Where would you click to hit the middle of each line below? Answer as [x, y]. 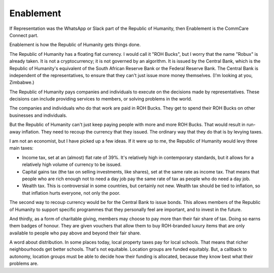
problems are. [24, 263]
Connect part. [24, 35]
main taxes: [22, 148]
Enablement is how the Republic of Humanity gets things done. [75, 45]
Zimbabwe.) [22, 82]
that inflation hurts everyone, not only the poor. [71, 193]
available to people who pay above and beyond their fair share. [75, 233]
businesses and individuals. [38, 115]
